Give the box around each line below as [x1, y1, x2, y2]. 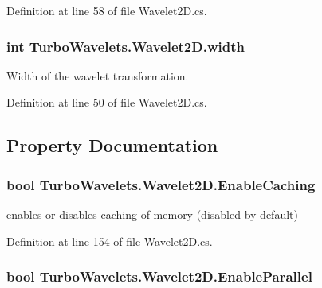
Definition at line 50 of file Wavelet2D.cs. [6, 94, 207, 111]
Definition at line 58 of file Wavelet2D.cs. [6, 2, 207, 18]
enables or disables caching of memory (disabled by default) [6, 206, 298, 222]
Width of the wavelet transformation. [6, 67, 189, 84]
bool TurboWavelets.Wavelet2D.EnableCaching [6, 174, 316, 194]
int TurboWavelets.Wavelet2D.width [6, 36, 245, 56]
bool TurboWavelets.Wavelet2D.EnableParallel [6, 267, 312, 286]
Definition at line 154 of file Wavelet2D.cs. [6, 232, 213, 249]
